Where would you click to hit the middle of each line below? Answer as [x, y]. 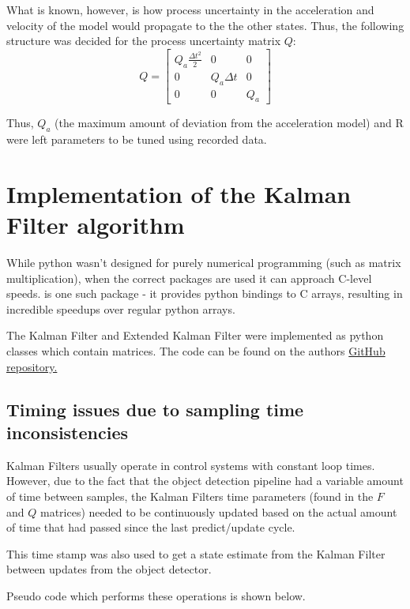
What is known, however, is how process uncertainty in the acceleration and [190, 9]
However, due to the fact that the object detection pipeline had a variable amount [205, 481]
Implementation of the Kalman [179, 193]
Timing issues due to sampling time [155, 409]
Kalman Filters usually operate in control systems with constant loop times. [191, 465]
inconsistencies [68, 432]
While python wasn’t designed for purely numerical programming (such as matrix [204, 263]
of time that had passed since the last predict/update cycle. [151, 527]
